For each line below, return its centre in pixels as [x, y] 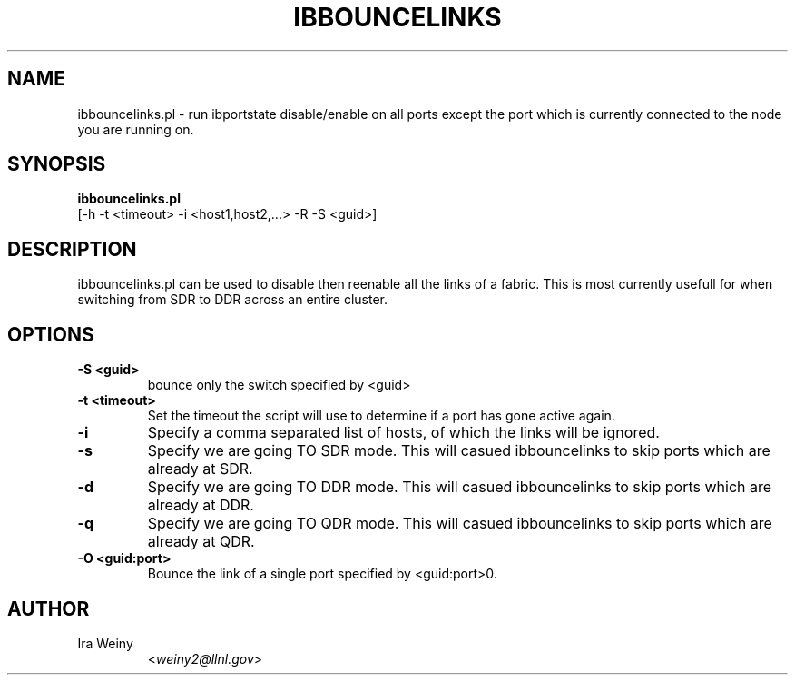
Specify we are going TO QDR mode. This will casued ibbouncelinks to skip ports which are [460, 524]
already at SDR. [200, 469]
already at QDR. [201, 542]
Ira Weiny [105, 643]
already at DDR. [201, 505]
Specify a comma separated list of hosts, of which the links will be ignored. [403, 433]
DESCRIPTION [72, 249]
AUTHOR [49, 608]
